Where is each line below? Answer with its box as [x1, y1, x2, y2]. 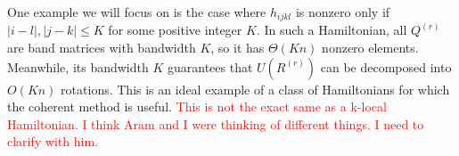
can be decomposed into [320, 57, 452, 76]
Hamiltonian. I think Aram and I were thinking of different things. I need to [7, 114, 424, 133]
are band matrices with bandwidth [7, 38, 196, 57]
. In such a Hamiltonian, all [256, 21, 407, 39]
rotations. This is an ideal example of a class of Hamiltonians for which [61, 79, 450, 98]
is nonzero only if [295, 3, 390, 21]
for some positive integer [108, 21, 242, 39]
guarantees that [167, 57, 253, 76]
